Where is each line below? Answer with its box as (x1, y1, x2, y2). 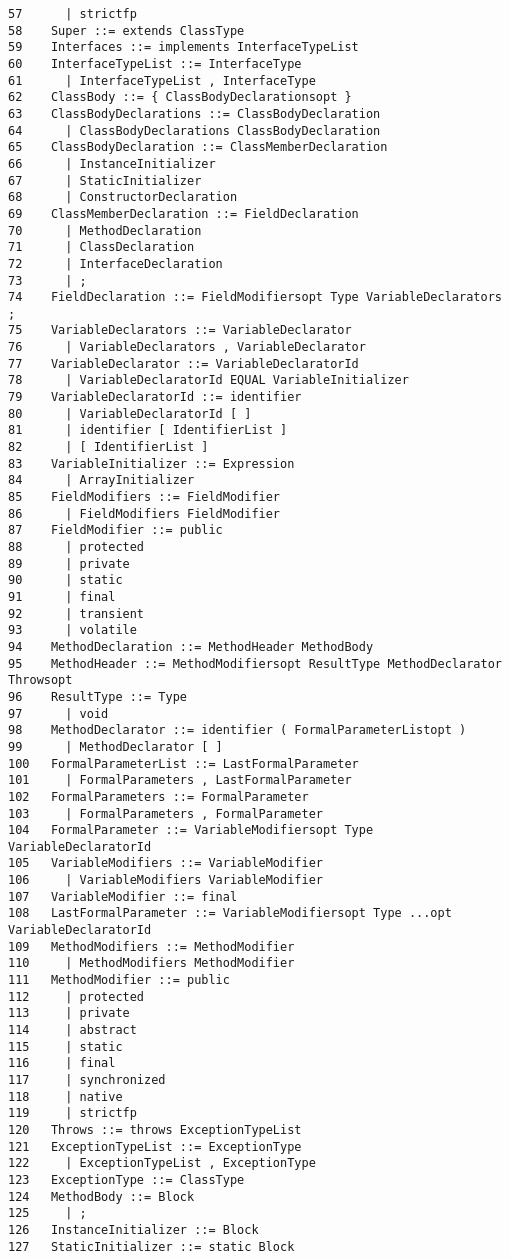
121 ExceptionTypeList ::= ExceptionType (8, 1139, 302, 1154)
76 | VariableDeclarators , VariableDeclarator (8, 340, 366, 355)
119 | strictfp (8, 1106, 137, 1121)
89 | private (8, 556, 130, 571)
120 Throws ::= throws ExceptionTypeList (8, 1122, 302, 1137)
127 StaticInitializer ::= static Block (8, 1239, 295, 1254)
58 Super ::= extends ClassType (8, 23, 245, 38)
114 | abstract (8, 1023, 137, 1038)
